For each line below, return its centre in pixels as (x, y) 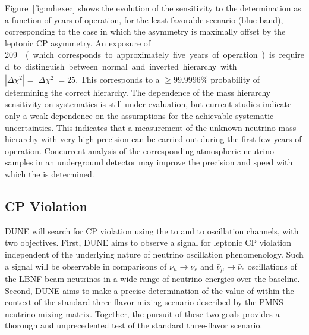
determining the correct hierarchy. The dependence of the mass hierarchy (138, 92)
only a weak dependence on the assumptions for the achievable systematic (139, 115)
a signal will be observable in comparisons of (86, 266)
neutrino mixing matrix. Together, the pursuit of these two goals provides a (142, 313)
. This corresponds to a (118, 79)
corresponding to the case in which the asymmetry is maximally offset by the (145, 31)
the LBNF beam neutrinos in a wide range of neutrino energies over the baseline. (152, 278)
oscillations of (272, 266)
